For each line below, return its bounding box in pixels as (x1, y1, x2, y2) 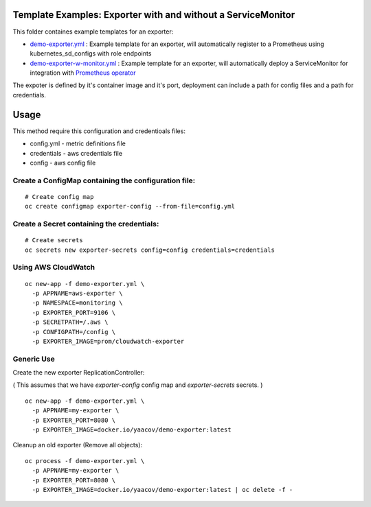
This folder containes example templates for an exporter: (12, 27, 174, 36)
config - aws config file (30, 158, 96, 167)
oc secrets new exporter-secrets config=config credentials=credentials (25, 246, 275, 254)
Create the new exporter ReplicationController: (12, 368, 145, 377)
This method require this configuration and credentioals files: (12, 127, 185, 135)
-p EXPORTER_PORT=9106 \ (32, 309, 116, 316)
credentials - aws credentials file (30, 149, 123, 157)
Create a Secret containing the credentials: (12, 220, 159, 229)
